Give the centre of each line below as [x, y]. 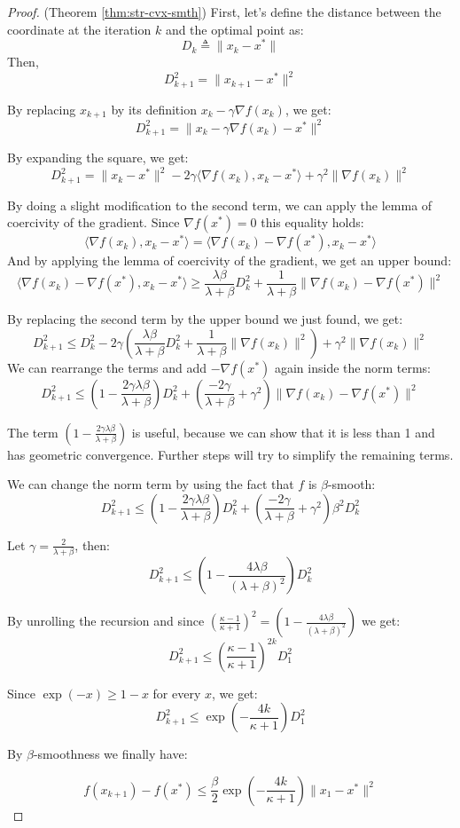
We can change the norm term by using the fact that [151, 484]
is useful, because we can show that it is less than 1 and [283, 432]
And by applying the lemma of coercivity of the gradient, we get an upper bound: [230, 260]
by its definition [154, 109]
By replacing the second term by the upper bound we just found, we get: [205, 319]
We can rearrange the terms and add [107, 367]
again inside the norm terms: [352, 367]
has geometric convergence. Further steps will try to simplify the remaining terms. [230, 454]
